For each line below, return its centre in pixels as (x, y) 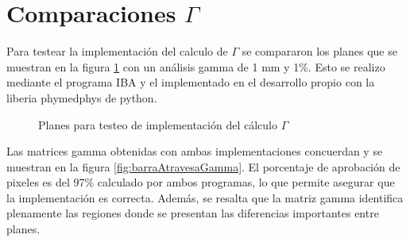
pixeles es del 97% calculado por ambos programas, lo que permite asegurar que (201, 182)
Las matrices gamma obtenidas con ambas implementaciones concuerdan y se (195, 151)
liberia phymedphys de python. (82, 97)
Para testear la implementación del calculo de (117, 51)
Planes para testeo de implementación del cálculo (158, 124)
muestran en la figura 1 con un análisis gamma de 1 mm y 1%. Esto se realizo (196, 66)
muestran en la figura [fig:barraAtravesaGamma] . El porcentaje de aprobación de (203, 166)
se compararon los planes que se (319, 51)
